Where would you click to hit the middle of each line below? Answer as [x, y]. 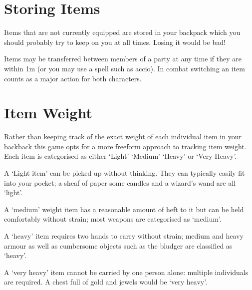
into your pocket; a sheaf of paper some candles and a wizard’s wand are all [120, 182]
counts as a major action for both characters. [73, 78]
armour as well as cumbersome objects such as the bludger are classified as [118, 245]
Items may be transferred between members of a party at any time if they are [123, 59]
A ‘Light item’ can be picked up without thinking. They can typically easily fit [125, 173]
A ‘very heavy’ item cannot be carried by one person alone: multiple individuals [126, 272]
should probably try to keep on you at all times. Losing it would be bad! [115, 42]
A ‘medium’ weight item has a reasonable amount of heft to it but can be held [124, 209]
